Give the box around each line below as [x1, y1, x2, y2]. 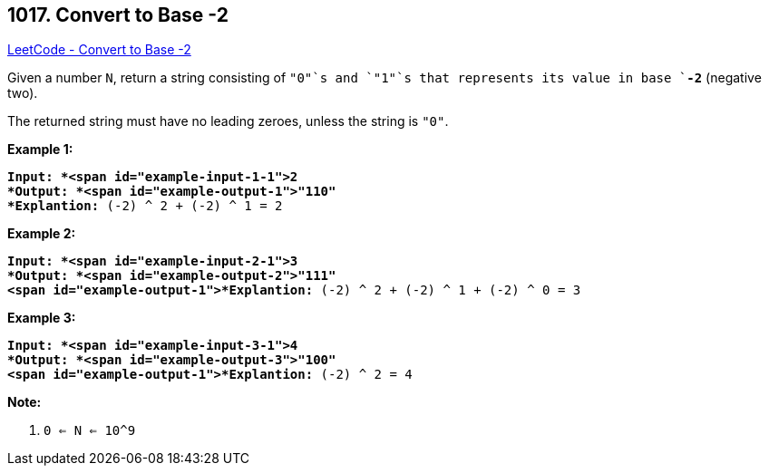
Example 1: [7, 141, 73, 158]
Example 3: [7, 310, 76, 326]
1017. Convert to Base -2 [7, 4, 229, 26]
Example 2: [7, 226, 76, 242]
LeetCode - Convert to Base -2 [7, 42, 191, 58]
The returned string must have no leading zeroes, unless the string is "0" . [7, 113, 449, 130]
